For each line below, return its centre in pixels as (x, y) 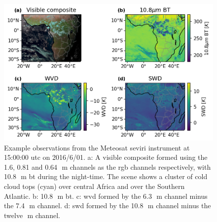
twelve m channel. (32, 215)
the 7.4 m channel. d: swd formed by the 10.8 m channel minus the (108, 205)
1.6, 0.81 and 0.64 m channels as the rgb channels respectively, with (108, 166)
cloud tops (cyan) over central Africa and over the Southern (94, 186)
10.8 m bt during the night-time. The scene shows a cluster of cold (106, 176)
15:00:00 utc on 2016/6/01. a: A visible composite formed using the (106, 157)
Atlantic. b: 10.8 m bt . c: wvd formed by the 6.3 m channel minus (106, 196)
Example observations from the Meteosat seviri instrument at (97, 147)
